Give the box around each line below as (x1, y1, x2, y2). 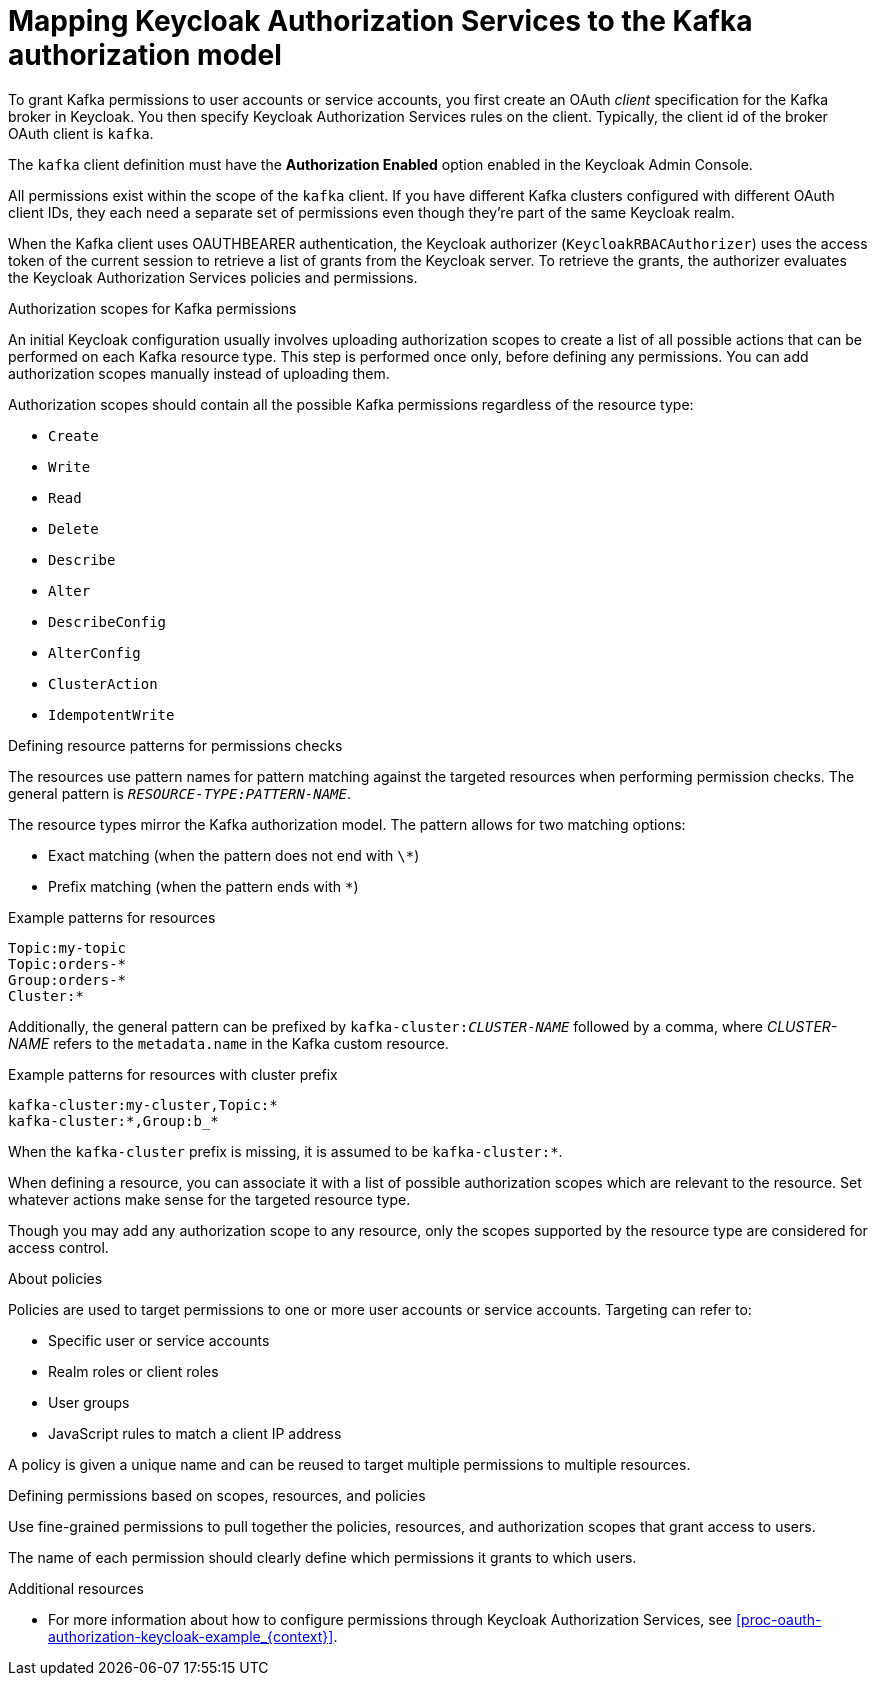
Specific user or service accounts (48, 1331, 270, 1349)
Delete (48, 520, 99, 537)
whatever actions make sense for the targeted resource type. (8, 1190, 411, 1208)
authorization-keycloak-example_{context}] (48, 1627, 334, 1645)
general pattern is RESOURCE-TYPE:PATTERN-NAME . (8, 784, 352, 802)
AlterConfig (48, 644, 141, 661)
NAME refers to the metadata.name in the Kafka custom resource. (8, 1034, 449, 1052)
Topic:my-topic (8, 939, 127, 956)
